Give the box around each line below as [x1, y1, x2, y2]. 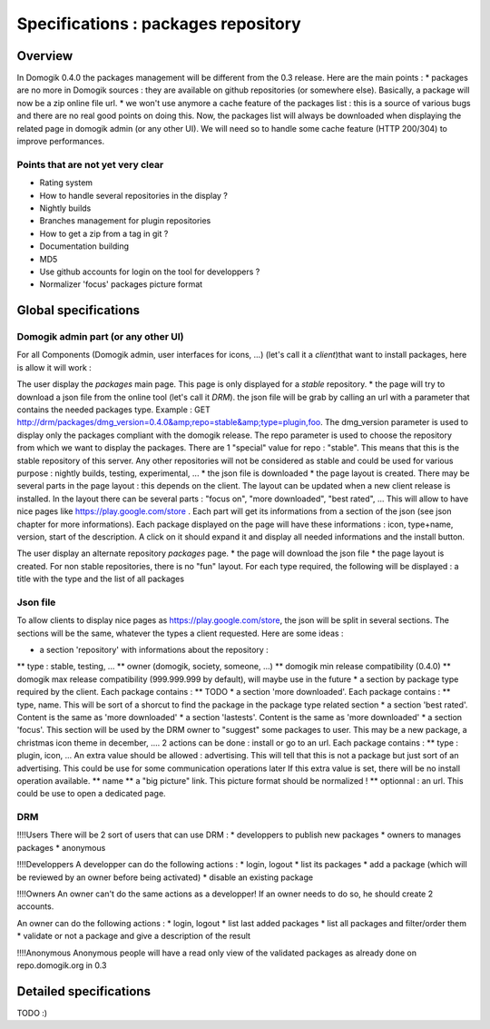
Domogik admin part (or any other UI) [16, 331, 185, 343]
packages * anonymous [16, 842, 106, 853]
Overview [16, 48, 73, 64]
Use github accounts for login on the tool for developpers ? [39, 266, 260, 277]
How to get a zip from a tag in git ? [39, 228, 169, 239]
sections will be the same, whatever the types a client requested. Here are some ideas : [16, 628, 344, 638]
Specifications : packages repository [16, 14, 301, 34]
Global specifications [16, 302, 141, 318]
